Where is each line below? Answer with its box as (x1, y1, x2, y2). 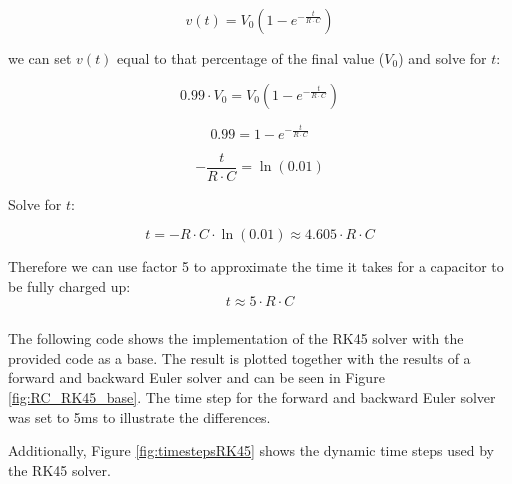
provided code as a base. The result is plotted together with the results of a (8, 347, 471, 368)
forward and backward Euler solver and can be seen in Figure (8, 367, 385, 388)
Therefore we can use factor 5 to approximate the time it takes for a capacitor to (8, 256, 504, 277)
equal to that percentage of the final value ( (117, 48, 385, 68)
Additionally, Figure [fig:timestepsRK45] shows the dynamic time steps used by (8, 440, 494, 461)
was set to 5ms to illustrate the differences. (8, 406, 271, 427)
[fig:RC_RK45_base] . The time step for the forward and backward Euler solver (8, 387, 496, 408)
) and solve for (398, 48, 487, 68)
